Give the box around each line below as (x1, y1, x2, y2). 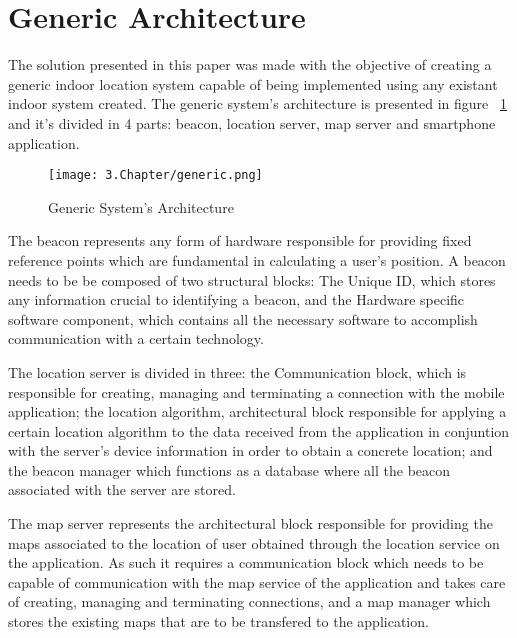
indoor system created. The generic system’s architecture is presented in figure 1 (8, 93, 507, 114)
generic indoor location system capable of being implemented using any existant (8, 73, 498, 94)
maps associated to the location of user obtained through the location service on (8, 532, 500, 553)
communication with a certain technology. (8, 328, 264, 349)
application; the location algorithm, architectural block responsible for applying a (8, 401, 507, 422)
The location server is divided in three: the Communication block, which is (8, 361, 467, 382)
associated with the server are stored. (8, 479, 236, 500)
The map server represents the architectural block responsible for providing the (8, 513, 493, 534)
